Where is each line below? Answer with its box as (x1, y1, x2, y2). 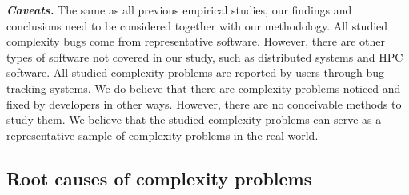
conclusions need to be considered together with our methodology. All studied (6, 17, 388, 34)
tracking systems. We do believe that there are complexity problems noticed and (6, 79, 401, 96)
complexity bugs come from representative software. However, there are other (6, 33, 385, 50)
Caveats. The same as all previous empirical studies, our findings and (6, 2, 352, 18)
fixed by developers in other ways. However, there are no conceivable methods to (6, 95, 402, 112)
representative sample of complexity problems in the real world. (6, 126, 319, 143)
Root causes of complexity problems (6, 165, 312, 190)
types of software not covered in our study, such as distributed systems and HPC (6, 48, 403, 65)
